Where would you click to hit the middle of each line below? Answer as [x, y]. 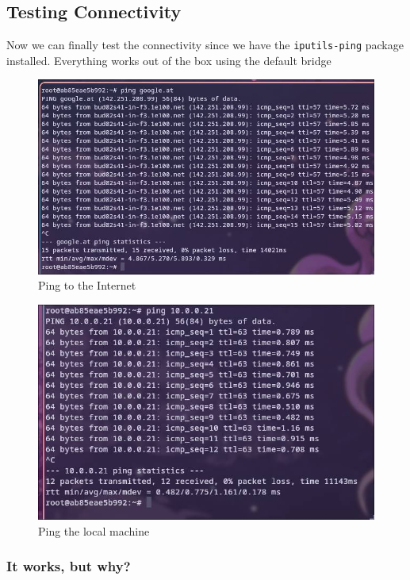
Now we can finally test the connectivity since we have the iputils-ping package [205, 45]
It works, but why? [69, 566]
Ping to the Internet [87, 285]
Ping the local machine [94, 530]
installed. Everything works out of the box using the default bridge [169, 60]
